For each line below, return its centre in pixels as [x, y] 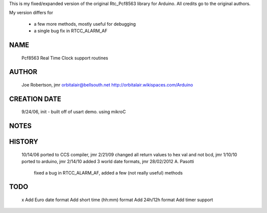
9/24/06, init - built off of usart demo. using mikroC [74, 112]
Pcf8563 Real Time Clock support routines [65, 58]
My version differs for [31, 13]
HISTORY [24, 142]
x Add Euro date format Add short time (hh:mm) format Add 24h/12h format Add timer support [117, 200]
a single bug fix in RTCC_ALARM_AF [71, 31]
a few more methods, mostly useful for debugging [85, 24]
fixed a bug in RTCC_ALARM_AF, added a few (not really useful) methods [108, 172]
